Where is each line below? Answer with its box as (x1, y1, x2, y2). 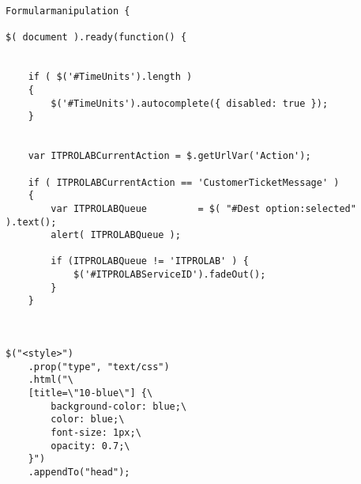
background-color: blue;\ (51, 400, 187, 412)
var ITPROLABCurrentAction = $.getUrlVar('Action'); (28, 150, 311, 162)
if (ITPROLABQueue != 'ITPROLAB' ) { (51, 255, 249, 267)
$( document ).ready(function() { (6, 32, 187, 43)
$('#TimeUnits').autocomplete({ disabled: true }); (51, 97, 329, 109)
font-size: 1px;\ (51, 427, 141, 438)
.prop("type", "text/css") (28, 361, 170, 372)
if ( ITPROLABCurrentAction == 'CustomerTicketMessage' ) (28, 176, 340, 188)
